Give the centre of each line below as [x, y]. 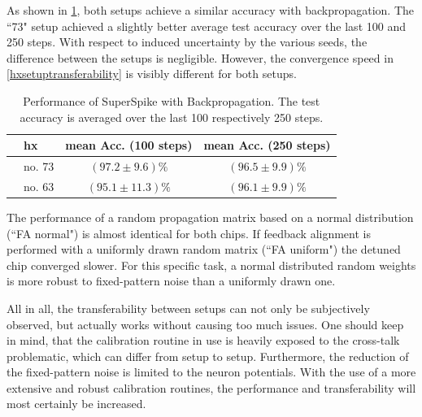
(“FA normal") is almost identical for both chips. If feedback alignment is [189, 233]
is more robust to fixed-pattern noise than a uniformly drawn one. [171, 281]
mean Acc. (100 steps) [129, 145]
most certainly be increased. [76, 404]
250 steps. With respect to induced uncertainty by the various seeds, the [187, 42]
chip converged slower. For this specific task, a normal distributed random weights [211, 265]
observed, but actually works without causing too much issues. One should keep [205, 324]
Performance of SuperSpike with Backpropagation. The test [172, 100]
